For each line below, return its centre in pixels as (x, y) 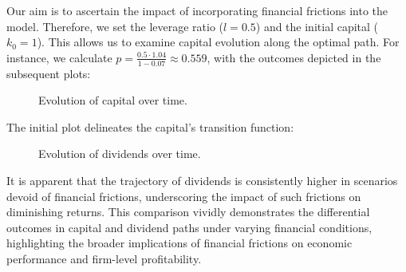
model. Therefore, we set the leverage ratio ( (115, 26)
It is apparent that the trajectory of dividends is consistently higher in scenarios (202, 180)
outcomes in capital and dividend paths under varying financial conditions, (189, 227)
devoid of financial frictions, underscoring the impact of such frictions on (184, 196)
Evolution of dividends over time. (120, 154)
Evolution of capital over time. (113, 100)
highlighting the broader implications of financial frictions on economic (179, 243)
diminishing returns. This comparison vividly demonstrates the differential (188, 212)
